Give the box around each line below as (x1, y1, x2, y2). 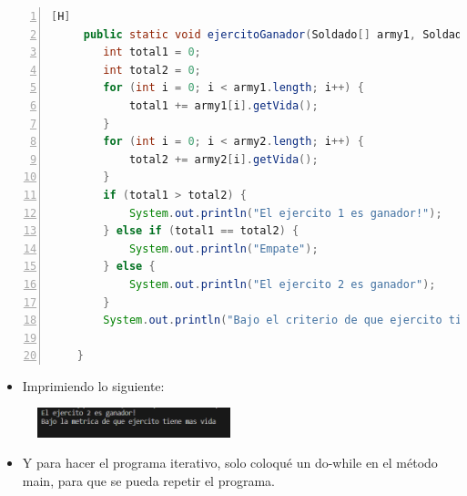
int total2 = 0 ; (103, 63, 201, 77)
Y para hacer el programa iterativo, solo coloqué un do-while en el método (22, 453, 438, 472)
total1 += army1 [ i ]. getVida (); (128, 98, 319, 112)
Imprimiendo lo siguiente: (22, 376, 165, 395)
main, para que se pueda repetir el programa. (22, 471, 275, 491)
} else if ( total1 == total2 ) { (103, 224, 299, 238)
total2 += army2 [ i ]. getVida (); (128, 152, 319, 166)
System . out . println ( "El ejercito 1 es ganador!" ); (128, 206, 442, 220)
